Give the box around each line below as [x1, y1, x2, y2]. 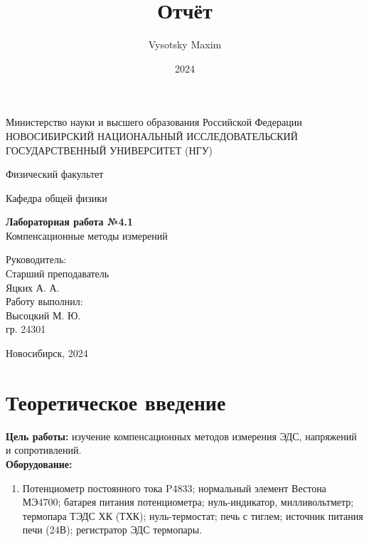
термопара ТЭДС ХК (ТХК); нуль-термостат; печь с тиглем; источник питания [22, 508, 363, 523]
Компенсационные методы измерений [6, 228, 168, 243]
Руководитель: [6, 252, 67, 267]
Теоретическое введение [6, 387, 226, 416]
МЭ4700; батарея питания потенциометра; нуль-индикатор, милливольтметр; [22, 494, 354, 509]
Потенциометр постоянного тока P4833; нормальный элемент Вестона [22, 480, 326, 495]
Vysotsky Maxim [148, 37, 222, 52]
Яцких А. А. [6, 280, 60, 294]
